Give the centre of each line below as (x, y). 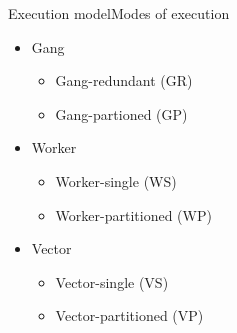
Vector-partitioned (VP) (129, 315)
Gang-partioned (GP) (121, 113)
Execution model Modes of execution (119, 13)
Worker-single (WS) (116, 180)
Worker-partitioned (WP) (133, 214)
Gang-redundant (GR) (124, 80)
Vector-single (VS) (112, 281)
